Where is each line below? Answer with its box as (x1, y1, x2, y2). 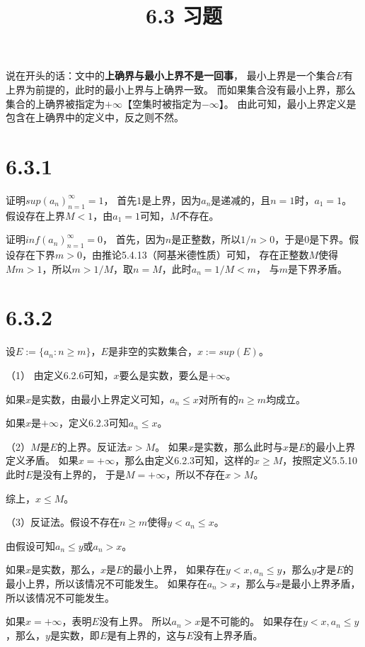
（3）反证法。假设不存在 (6, 514, 120, 529)
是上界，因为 (141, 192, 202, 207)
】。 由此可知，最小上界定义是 (219, 96, 357, 111)
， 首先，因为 (103, 232, 166, 247)
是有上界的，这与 (107, 627, 187, 642)
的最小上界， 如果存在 (123, 562, 226, 577)
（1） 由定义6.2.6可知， (6, 367, 114, 382)
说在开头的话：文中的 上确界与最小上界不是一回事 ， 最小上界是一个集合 (6, 68, 336, 83)
